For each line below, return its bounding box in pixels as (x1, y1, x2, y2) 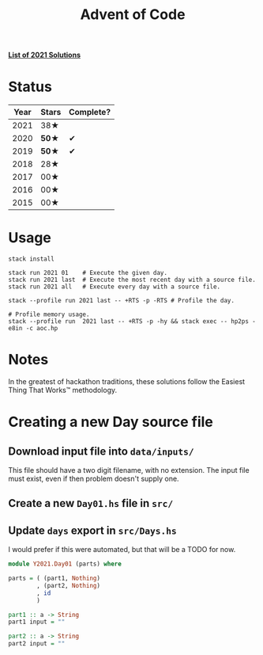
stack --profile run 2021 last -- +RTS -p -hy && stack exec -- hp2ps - (8, 318, 257, 326)
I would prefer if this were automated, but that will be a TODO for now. (8, 545, 236, 554)
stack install (8, 255, 55, 263)
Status (8, 78, 53, 96)
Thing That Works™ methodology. (8, 386, 118, 394)
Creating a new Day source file (8, 413, 213, 431)
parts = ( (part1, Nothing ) (8, 574, 101, 583)
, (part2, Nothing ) (36, 581, 101, 589)
